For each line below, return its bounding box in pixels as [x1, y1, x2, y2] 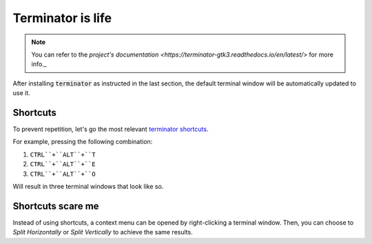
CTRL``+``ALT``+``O [30, 170, 96, 178]
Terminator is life [12, 10, 112, 26]
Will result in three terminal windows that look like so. [12, 182, 164, 190]
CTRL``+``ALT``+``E [30, 161, 96, 168]
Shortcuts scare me [12, 200, 99, 212]
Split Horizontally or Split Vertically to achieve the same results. [12, 228, 193, 236]
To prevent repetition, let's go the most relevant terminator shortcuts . [12, 125, 209, 134]
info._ [31, 60, 48, 68]
